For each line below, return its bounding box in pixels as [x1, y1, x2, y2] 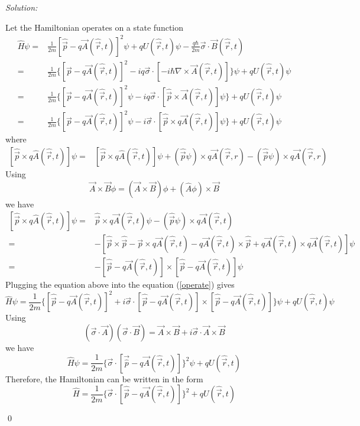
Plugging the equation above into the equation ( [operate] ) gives [5, 278, 235, 291]
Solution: [5, 1, 38, 13]
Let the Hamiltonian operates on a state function [5, 21, 183, 33]
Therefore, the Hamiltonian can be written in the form [5, 372, 203, 385]
